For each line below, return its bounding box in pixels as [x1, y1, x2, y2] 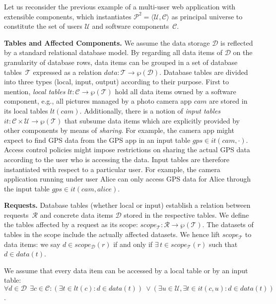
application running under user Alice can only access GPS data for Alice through [4, 174, 251, 184]
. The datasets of [202, 219, 254, 230]
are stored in [209, 96, 248, 106]
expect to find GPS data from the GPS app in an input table [4, 134, 191, 145]
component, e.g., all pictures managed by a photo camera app [4, 96, 192, 106]
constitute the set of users [4, 21, 82, 31]
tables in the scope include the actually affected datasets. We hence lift [4, 229, 220, 240]
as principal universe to [171, 11, 243, 21]
